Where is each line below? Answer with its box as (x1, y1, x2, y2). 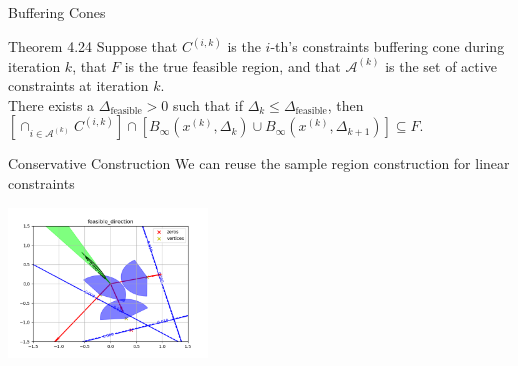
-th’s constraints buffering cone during (270, 36, 505, 57)
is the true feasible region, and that (124, 55, 341, 76)
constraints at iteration (8, 75, 149, 96)
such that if (172, 94, 243, 115)
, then (327, 94, 364, 115)
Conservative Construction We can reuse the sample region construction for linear (8, 153, 510, 174)
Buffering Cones (8, 2, 106, 22)
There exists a (8, 94, 95, 115)
